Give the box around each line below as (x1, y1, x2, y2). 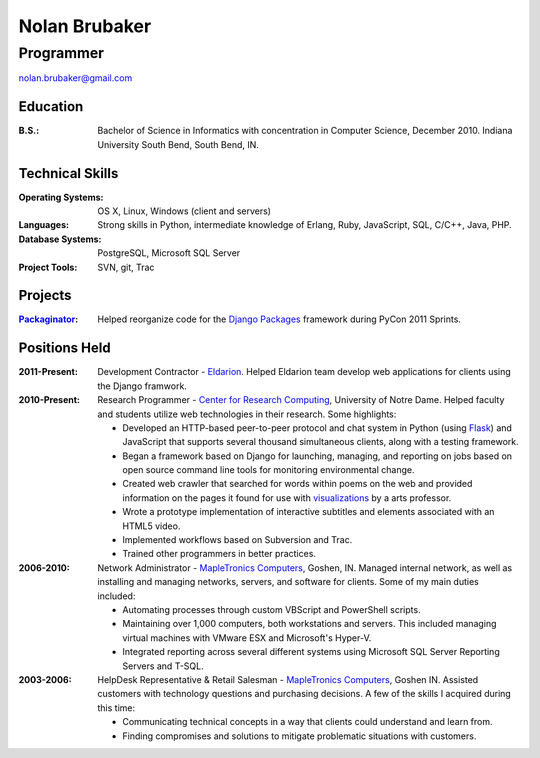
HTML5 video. (122, 520, 181, 532)
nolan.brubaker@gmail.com (18, 72, 133, 84)
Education (18, 98, 84, 115)
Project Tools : (18, 261, 78, 273)
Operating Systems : (18, 191, 104, 203)
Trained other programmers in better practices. (122, 548, 317, 560)
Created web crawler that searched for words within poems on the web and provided (122, 478, 473, 490)
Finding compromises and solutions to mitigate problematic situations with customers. (122, 730, 477, 742)
